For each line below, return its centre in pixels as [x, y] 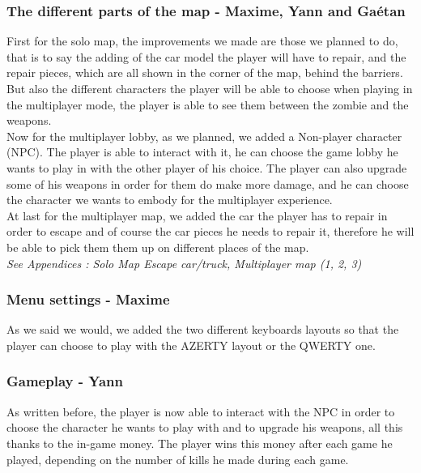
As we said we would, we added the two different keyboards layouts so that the [203, 329]
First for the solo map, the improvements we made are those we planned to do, [202, 41]
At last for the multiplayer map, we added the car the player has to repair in [197, 215]
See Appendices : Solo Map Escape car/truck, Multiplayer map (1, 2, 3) [184, 263]
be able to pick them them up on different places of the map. [158, 247]
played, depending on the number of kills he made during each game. [178, 459]
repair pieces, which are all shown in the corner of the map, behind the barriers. [205, 72]
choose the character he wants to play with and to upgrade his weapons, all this [205, 427]
